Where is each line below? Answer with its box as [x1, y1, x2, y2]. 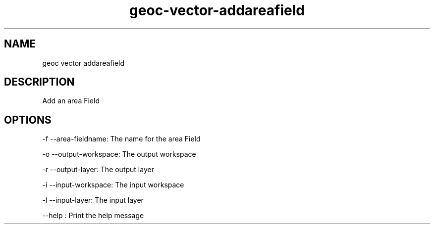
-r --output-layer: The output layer [42, 165, 154, 174]
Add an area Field [42, 96, 100, 105]
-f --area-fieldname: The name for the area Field [42, 135, 201, 143]
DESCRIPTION [4, 76, 75, 89]
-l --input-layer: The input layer [42, 196, 144, 205]
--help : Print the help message [42, 211, 144, 220]
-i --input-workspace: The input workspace [42, 181, 184, 189]
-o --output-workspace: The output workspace [42, 150, 196, 159]
